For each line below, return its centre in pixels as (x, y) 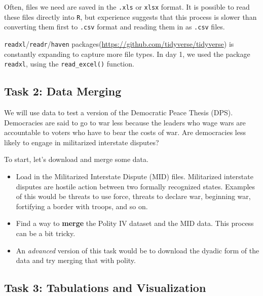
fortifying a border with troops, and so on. (82, 206)
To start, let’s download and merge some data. (76, 159)
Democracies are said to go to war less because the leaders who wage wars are (125, 122)
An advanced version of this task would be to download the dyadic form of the (138, 250)
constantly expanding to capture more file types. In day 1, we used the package (127, 54)
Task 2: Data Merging (63, 91)
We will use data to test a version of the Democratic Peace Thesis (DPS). (119, 112)
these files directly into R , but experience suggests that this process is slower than (130, 17)
